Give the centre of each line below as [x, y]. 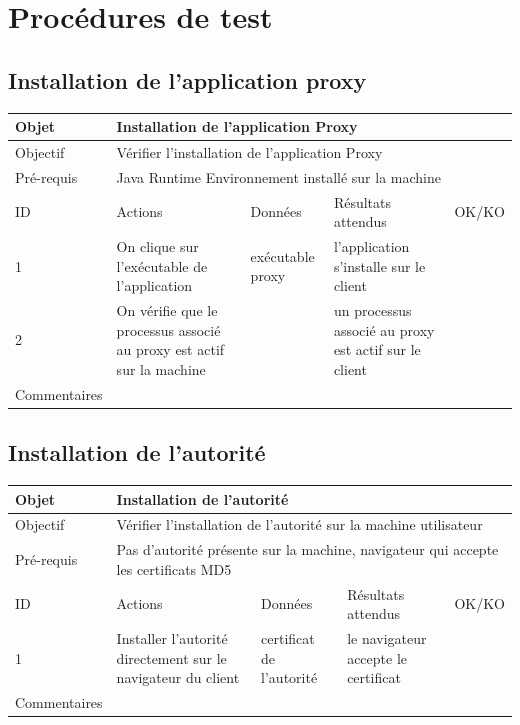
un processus [372, 310]
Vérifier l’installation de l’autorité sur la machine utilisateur [299, 524]
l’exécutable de [162, 265]
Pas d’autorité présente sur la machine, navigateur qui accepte [307, 549]
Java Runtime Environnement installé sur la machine [278, 176]
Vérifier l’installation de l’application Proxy [249, 151]
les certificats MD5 [174, 568]
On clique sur [157, 246]
